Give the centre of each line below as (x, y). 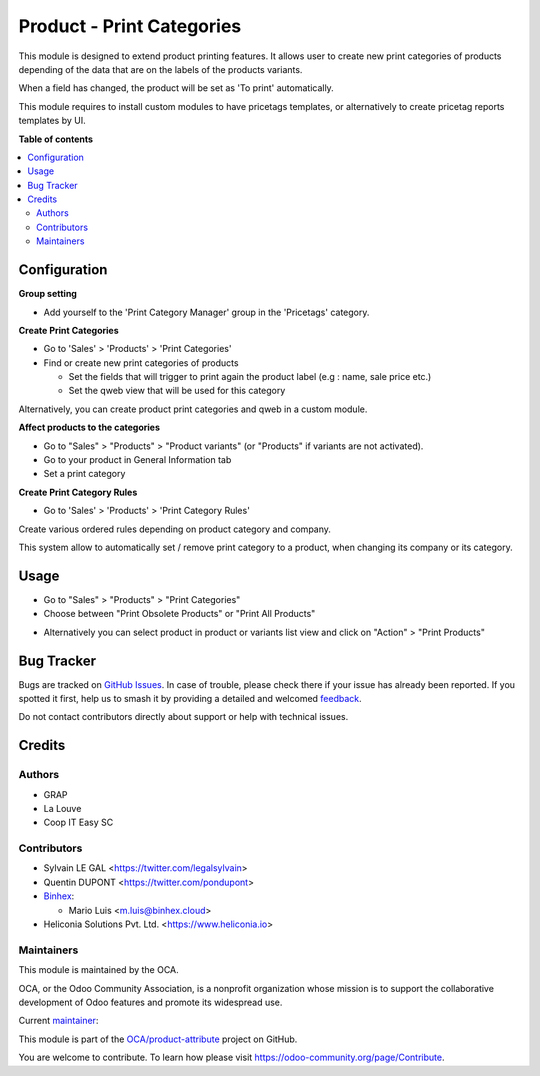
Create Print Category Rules (78, 492)
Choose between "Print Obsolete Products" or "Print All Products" (179, 614)
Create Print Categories (68, 330)
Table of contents (56, 139)
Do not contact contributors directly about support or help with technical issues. (183, 717)
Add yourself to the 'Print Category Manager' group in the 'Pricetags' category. (206, 312)
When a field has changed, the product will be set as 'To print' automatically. (176, 88)
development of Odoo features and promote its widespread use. (150, 1002)
